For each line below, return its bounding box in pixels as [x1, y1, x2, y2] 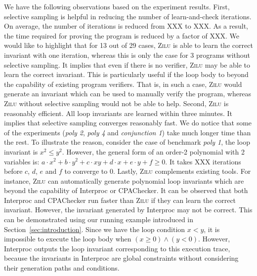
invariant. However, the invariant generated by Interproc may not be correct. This [4, 204, 253, 215]
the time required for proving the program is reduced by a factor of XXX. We [4, 30, 240, 40]
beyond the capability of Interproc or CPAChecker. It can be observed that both [4, 185, 248, 196]
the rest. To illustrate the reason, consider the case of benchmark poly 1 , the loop [4, 137, 250, 147]
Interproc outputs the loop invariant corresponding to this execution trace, [4, 243, 230, 253]
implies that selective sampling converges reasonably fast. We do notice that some [4, 118, 252, 128]
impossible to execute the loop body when [4, 234, 131, 244]
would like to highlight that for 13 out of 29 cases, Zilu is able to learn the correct [4, 40, 253, 50]
